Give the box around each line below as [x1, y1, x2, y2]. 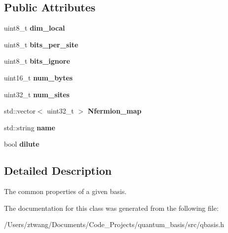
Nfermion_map [87, 106, 142, 116]
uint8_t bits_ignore [4, 56, 70, 66]
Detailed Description [4, 163, 112, 178]
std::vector [4, 106, 36, 116]
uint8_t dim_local [4, 23, 65, 33]
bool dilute [4, 139, 39, 149]
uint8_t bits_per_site [4, 39, 78, 49]
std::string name [4, 122, 55, 132]
